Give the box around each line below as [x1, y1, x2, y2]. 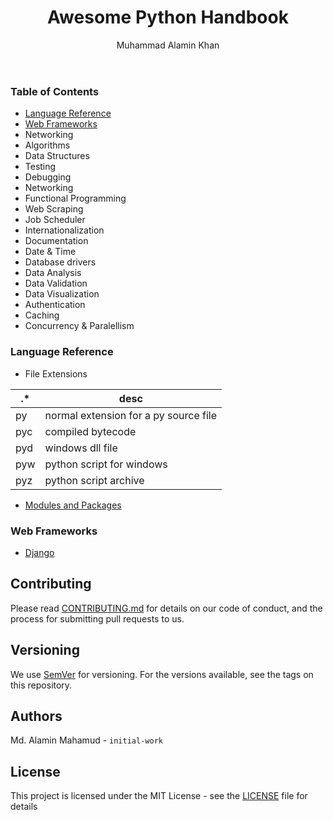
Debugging [24, 171, 72, 183]
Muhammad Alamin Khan [116, 39, 220, 51]
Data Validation [24, 277, 88, 290]
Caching [24, 309, 60, 321]
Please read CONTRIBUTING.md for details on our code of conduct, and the [10, 602, 323, 614]
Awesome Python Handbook [47, 6, 289, 29]
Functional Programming [24, 192, 127, 205]
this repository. [10, 679, 73, 691]
